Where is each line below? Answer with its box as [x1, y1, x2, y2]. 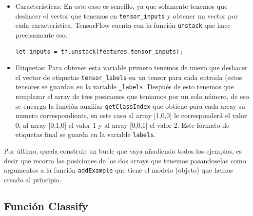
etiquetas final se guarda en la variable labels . [15, 129, 156, 139]
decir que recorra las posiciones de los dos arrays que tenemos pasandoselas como [4, 155, 246, 165]
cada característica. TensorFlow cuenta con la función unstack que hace [15, 20, 231, 30]
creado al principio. [4, 174, 61, 184]
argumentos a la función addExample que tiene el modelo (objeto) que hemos [4, 165, 233, 175]
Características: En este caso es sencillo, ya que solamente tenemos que [15, 1, 228, 11]
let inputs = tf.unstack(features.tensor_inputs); [15, 48, 183, 55]
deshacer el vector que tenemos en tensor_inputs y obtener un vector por [15, 10, 238, 20]
